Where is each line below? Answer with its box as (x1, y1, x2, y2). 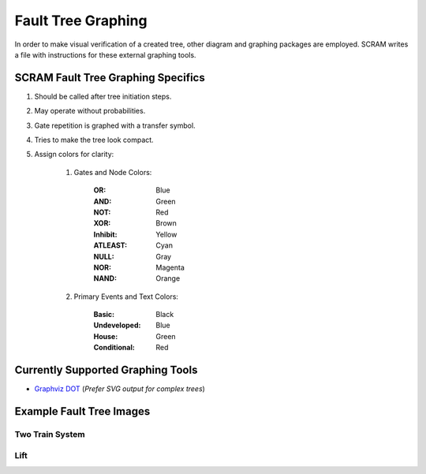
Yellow (155, 230, 177, 239)
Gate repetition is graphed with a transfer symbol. (34, 121, 196, 130)
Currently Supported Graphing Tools (14, 364, 198, 377)
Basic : (93, 310, 114, 319)
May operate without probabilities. (34, 106, 146, 116)
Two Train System (14, 428, 86, 439)
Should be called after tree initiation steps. (34, 91, 172, 101)
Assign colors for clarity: (34, 150, 114, 159)
